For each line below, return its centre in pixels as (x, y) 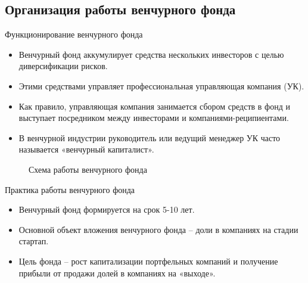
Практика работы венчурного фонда (70, 189)
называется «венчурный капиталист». (86, 149)
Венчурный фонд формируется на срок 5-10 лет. (107, 209)
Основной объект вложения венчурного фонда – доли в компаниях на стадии (158, 229)
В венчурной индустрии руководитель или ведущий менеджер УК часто (150, 137)
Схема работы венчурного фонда (88, 169)
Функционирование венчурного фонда (74, 34)
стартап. (34, 241)
